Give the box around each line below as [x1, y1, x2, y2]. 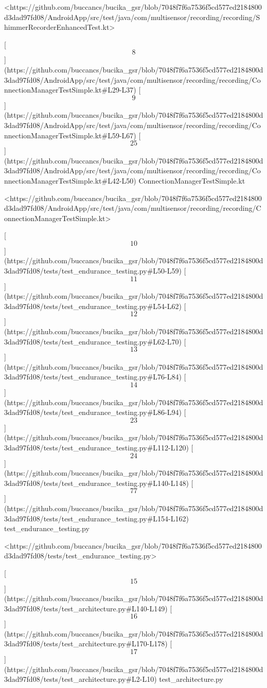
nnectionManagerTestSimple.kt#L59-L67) [4, 130, 136, 140]
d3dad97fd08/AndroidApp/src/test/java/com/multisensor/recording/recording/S [4, 11, 260, 22]
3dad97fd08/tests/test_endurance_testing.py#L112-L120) [4, 442, 189, 452]
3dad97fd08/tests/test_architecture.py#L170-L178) [4, 638, 168, 649]
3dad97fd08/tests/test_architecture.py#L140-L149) [4, 603, 168, 613]
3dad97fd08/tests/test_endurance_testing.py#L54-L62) [4, 300, 182, 311]
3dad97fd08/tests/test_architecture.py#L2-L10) [4, 674, 157, 684]
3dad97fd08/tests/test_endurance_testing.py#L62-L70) [4, 336, 182, 347]
